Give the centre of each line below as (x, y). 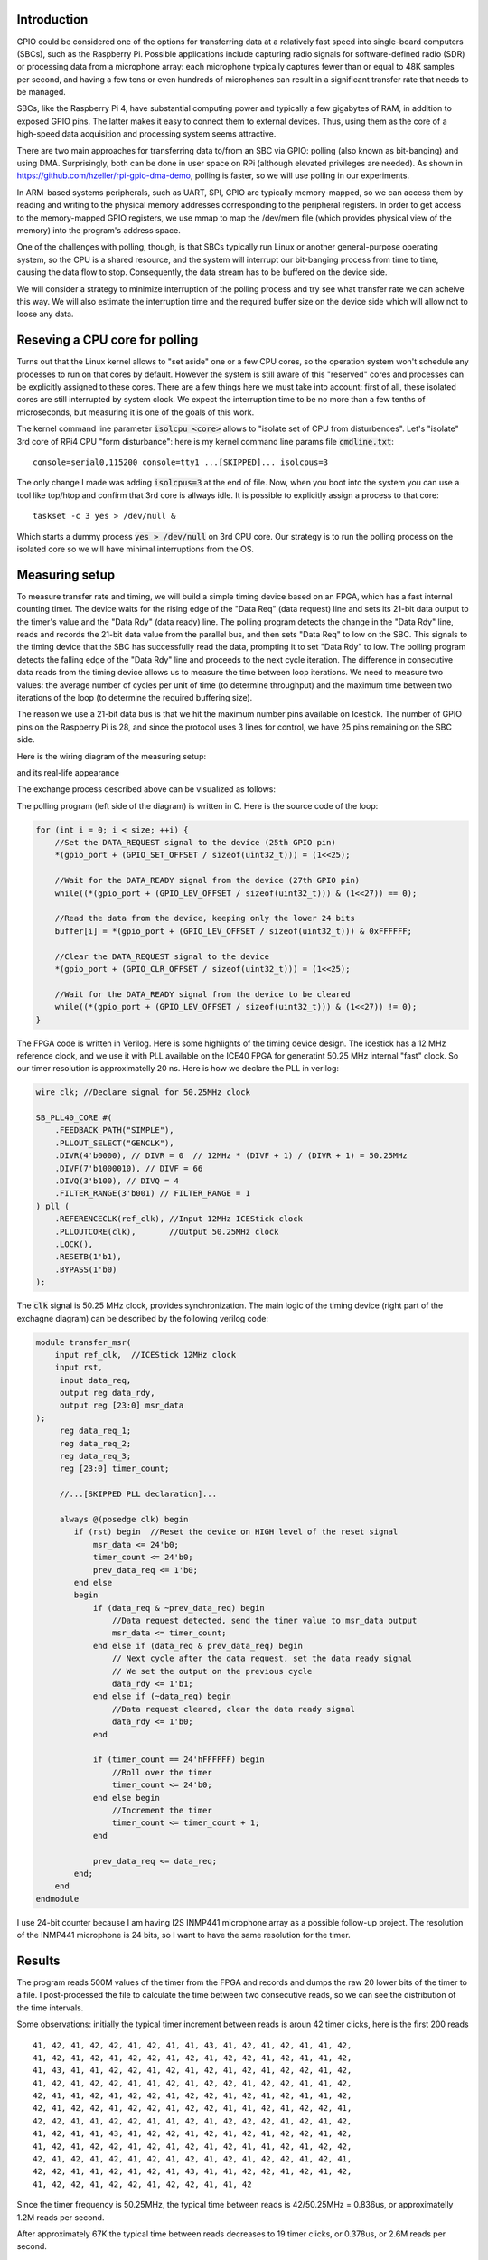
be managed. (42, 92)
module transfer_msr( (84, 1342)
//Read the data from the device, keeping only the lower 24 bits (205, 918)
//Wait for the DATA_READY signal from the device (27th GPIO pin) (207, 880)
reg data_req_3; (95, 1456)
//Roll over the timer (162, 1772)
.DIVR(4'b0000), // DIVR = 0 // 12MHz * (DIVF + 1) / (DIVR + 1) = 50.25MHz (231, 1156)
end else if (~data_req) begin (162, 1696)
